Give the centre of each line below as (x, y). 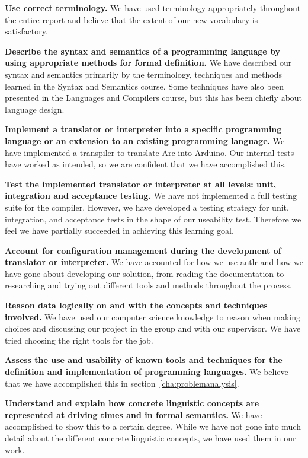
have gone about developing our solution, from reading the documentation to (145, 273)
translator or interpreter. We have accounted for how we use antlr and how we (154, 262)
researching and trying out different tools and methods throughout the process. (148, 285)
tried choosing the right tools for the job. (79, 340)
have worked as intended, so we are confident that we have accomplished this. (146, 164)
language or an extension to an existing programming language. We (145, 140)
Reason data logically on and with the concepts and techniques (136, 305)
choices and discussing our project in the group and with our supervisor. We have (153, 328)
